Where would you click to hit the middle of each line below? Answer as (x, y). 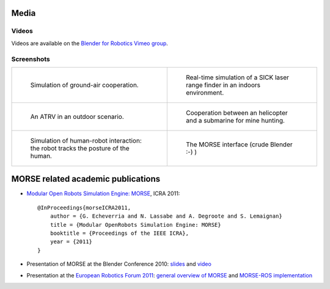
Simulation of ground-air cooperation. (84, 85)
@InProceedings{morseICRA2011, (84, 208)
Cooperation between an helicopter (237, 113)
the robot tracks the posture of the (80, 148)
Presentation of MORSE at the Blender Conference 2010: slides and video (119, 264)
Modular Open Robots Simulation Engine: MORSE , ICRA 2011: (103, 194)
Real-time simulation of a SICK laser (237, 77)
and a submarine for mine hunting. (235, 120)
